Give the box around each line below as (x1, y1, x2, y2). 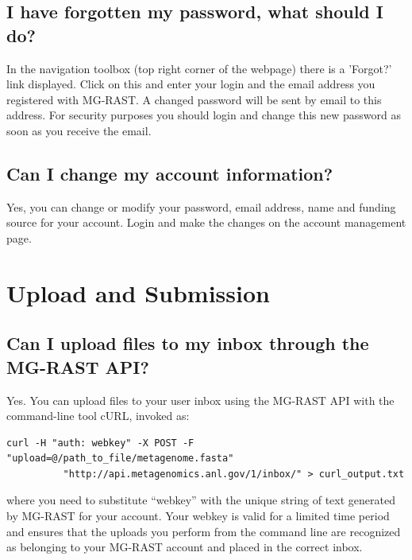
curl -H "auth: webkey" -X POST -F (6, 437, 194, 449)
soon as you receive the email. (6, 122, 152, 138)
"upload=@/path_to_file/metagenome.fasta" (6, 453, 234, 465)
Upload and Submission (6, 276, 270, 309)
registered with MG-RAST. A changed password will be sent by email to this (6, 91, 382, 107)
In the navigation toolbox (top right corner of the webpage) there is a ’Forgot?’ (6, 60, 392, 76)
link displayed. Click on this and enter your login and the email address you (6, 76, 375, 92)
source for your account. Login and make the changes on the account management (6, 214, 406, 231)
